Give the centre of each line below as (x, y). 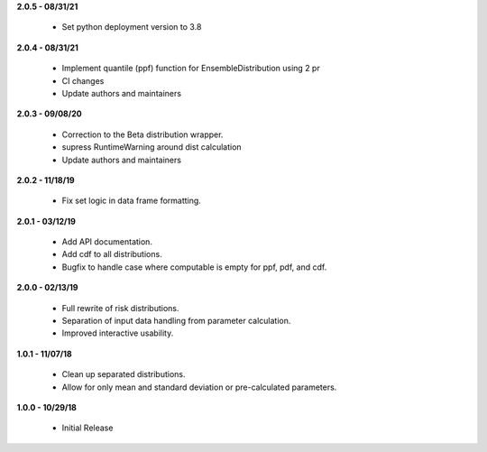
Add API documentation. (107, 242)
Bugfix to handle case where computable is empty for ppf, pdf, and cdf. (194, 267)
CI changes (83, 80)
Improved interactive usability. (118, 333)
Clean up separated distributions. (124, 374)
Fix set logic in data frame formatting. (132, 201)
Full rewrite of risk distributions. (120, 308)
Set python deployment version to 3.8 (132, 27)
